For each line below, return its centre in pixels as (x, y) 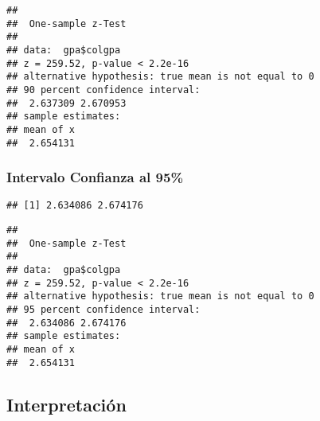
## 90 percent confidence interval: (103, 90)
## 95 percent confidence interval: (103, 310)
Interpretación (66, 404)
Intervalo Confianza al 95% (95, 177)
